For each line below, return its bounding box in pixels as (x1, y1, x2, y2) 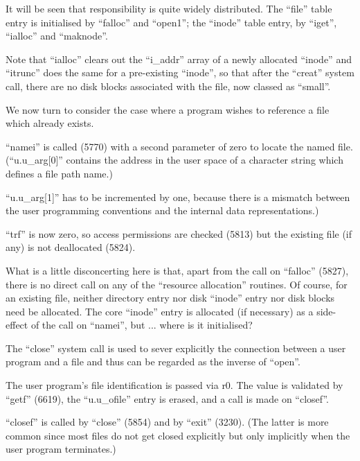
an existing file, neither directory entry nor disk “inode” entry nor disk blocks (6, 290, 335, 305)
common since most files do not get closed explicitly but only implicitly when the (6, 428, 350, 442)
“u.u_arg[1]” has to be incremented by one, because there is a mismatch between (6, 189, 350, 204)
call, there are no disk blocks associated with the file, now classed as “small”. (6, 78, 331, 93)
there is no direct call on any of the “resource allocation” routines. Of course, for (6, 277, 348, 291)
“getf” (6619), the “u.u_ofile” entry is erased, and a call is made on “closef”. (6, 391, 330, 406)
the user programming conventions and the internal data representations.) (6, 203, 319, 218)
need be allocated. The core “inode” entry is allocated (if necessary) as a (6, 304, 314, 318)
